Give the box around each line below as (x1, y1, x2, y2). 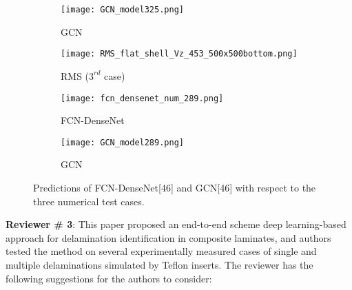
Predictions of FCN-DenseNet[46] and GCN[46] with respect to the (33, 180, 316, 194)
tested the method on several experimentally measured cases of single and (6, 244, 317, 258)
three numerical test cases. (33, 194, 145, 208)
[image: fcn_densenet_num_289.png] (61, 93, 224, 103)
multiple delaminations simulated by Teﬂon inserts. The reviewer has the (6, 257, 313, 271)
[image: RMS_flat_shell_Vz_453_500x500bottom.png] (61, 49, 298, 59)
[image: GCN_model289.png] (61, 137, 184, 147)
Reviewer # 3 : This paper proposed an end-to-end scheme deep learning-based (6, 217, 346, 231)
